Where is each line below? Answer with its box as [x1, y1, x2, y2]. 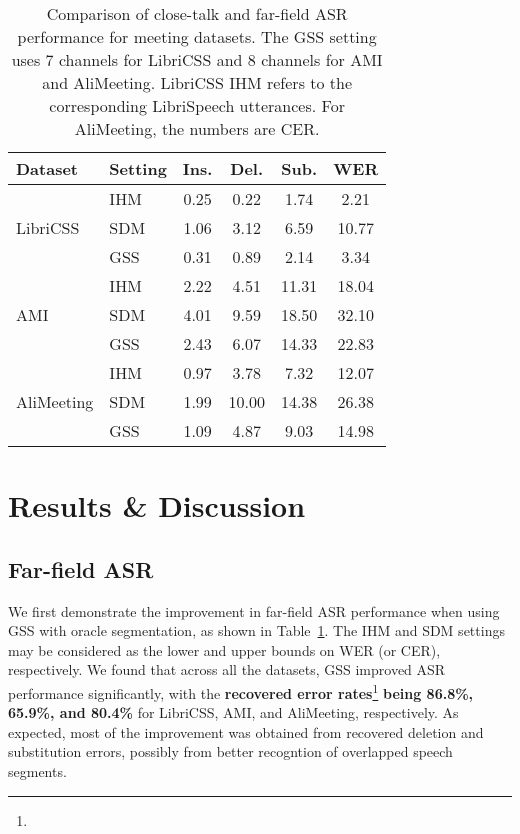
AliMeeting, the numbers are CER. [74, 117, 320, 140]
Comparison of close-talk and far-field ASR [46, 2, 348, 25]
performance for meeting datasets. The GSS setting [17, 25, 377, 48]
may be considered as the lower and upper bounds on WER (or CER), [8, 639, 441, 660]
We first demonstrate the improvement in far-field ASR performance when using [8, 600, 500, 621]
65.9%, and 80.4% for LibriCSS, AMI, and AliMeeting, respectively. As [8, 702, 459, 723]
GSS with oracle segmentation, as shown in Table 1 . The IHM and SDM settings [8, 620, 505, 641]
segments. [8, 760, 67, 781]
